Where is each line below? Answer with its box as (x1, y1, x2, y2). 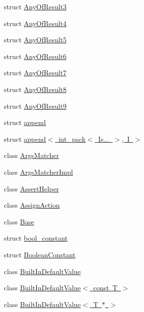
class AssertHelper (4, 183, 59, 193)
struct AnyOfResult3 (4, 1, 67, 11)
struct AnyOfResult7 (4, 67, 67, 78)
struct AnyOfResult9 (4, 100, 67, 111)
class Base (4, 216, 34, 226)
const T (93, 282, 117, 293)
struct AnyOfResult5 (4, 34, 67, 45)
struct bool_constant (4, 233, 68, 243)
